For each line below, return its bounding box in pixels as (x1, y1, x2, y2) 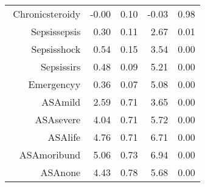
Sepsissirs (40, 59, 81, 73)
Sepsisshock (31, 42, 81, 56)
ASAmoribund (19, 148, 81, 161)
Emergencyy (28, 77, 81, 91)
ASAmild (41, 95, 81, 109)
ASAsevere (35, 112, 81, 126)
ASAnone (40, 165, 81, 179)
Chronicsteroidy (13, 7, 81, 21)
